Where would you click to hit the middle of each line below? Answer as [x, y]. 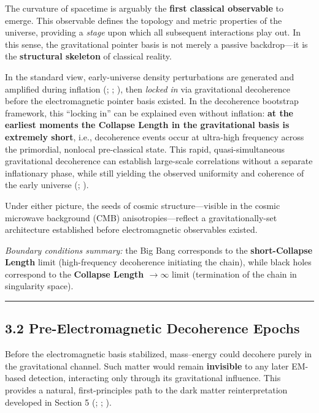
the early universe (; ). [47, 185]
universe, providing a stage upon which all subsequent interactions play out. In [153, 32]
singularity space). [39, 286]
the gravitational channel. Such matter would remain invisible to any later [147, 366]
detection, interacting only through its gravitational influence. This [155, 378]
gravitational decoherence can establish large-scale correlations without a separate [159, 161]
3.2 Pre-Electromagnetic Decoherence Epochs [152, 328]
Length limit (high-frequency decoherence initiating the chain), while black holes [158, 262]
